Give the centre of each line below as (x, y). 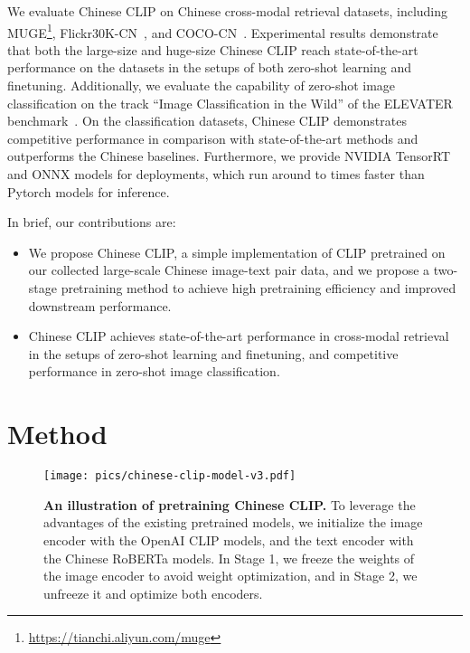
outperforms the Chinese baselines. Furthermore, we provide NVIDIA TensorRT (229, 156)
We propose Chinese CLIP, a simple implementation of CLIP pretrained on (237, 252)
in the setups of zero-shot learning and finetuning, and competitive (213, 353)
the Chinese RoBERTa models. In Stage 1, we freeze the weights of (229, 558)
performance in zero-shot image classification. (154, 371)
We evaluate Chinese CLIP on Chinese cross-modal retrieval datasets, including (228, 11)
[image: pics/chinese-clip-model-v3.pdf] (170, 476)
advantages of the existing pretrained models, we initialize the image (233, 522)
